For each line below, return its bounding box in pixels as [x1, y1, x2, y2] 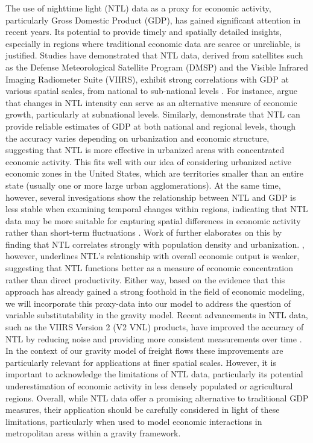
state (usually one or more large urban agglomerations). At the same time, [5, 178, 281, 191]
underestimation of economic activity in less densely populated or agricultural [5, 380, 293, 392]
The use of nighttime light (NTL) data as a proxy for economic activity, [5, 2, 271, 14]
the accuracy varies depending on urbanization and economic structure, [5, 131, 270, 144]
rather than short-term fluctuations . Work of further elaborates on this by [5, 226, 282, 239]
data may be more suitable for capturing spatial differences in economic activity [5, 214, 301, 227]
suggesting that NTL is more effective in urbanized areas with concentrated [5, 143, 285, 156]
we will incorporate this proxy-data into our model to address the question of [5, 297, 291, 309]
